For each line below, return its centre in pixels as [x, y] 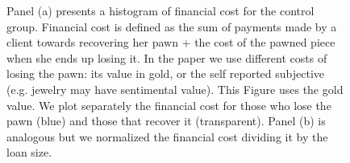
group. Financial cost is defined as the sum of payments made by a [172, 26]
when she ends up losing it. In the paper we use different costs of [167, 57]
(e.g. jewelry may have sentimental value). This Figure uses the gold [175, 89]
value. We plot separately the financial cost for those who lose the [169, 105]
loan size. [29, 152]
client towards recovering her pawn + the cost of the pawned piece [171, 42]
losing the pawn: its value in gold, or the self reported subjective [165, 73]
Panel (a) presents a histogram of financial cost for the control [160, 10]
